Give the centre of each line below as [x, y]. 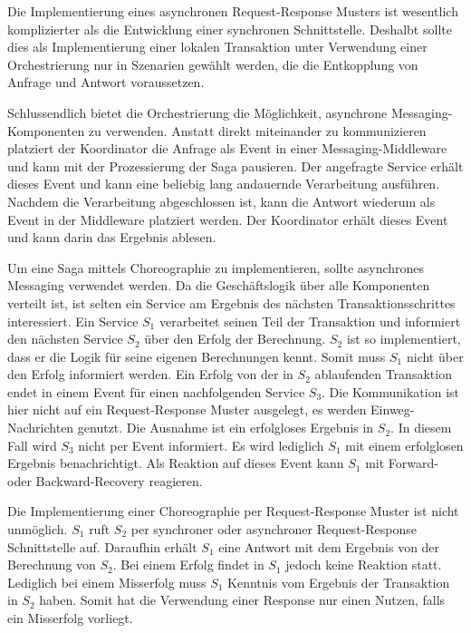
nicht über [435, 356]
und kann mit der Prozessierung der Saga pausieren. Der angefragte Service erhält [235, 166]
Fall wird [32, 445]
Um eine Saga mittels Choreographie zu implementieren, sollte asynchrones [216, 267]
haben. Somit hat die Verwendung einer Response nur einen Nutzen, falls [242, 600]
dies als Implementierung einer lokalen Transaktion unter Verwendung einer [217, 47]
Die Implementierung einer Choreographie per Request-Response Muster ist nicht [233, 511]
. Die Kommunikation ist [391, 391]
